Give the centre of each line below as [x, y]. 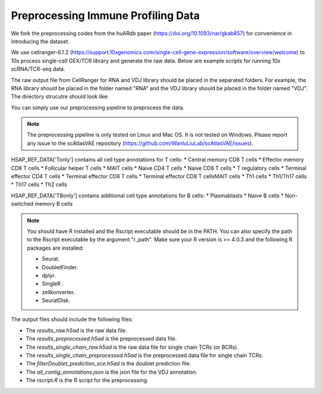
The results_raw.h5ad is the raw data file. [76, 330]
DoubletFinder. [60, 267]
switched [22, 204]
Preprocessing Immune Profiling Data [106, 15]
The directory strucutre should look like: [60, 97]
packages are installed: [56, 248]
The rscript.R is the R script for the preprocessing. [87, 380]
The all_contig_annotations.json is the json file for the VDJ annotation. [112, 372]
